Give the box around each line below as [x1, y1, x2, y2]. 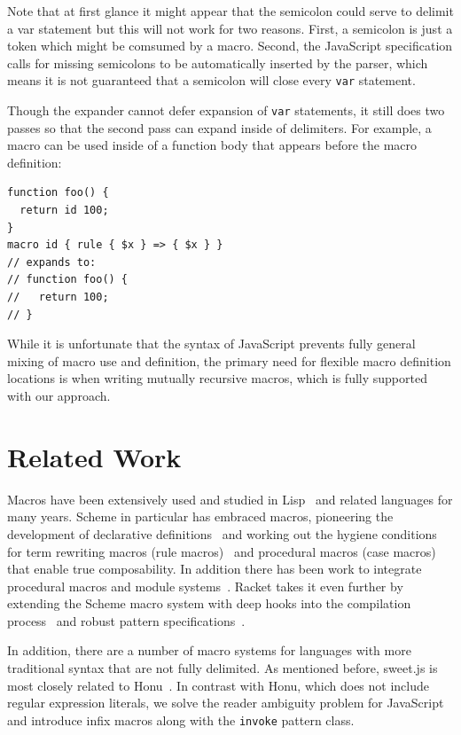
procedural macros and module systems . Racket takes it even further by [7, 576, 403, 595]
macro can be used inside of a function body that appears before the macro [7, 136, 418, 154]
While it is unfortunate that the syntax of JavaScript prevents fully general [7, 334, 416, 353]
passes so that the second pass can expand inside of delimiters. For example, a [7, 118, 432, 137]
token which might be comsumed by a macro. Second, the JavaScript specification [7, 36, 453, 55]
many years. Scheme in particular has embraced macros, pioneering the [7, 507, 394, 526]
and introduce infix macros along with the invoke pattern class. [7, 710, 355, 729]
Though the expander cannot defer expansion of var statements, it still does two [7, 101, 445, 120]
